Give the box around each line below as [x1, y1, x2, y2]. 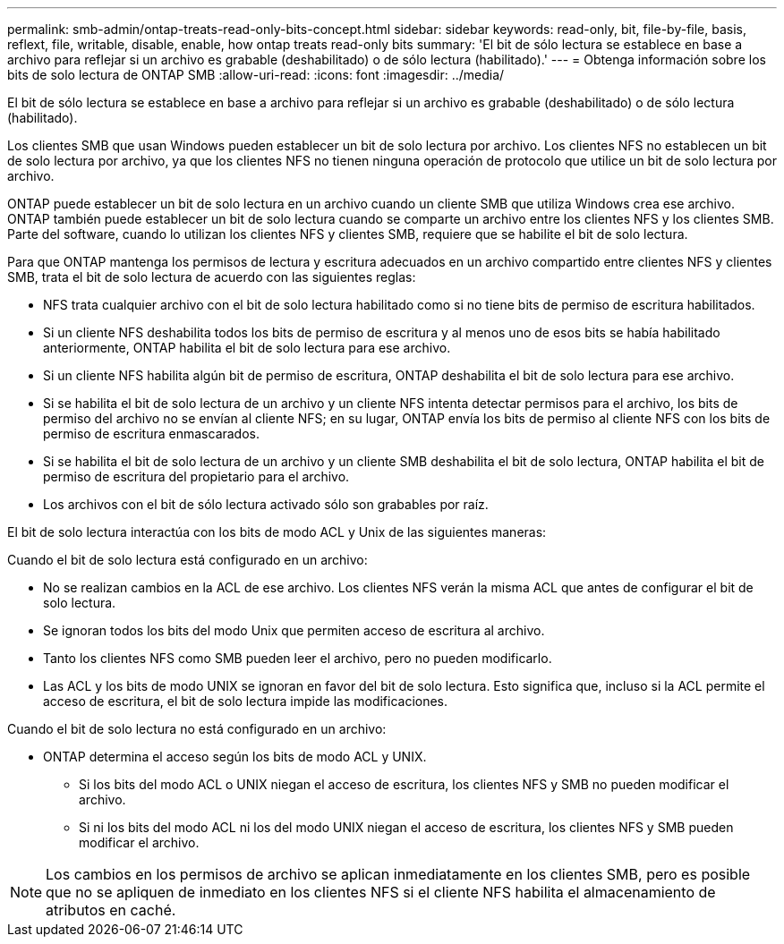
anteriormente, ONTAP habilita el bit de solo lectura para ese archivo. [43, 340, 451, 355]
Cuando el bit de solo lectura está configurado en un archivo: [7, 552, 368, 567]
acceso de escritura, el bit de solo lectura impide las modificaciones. [43, 693, 448, 709]
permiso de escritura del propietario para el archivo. [43, 469, 350, 484]
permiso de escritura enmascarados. [43, 426, 260, 441]
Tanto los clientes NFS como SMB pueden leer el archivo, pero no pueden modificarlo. [43, 651, 552, 666]
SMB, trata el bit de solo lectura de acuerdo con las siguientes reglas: [7, 269, 416, 285]
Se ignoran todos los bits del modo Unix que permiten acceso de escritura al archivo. [43, 623, 545, 638]
